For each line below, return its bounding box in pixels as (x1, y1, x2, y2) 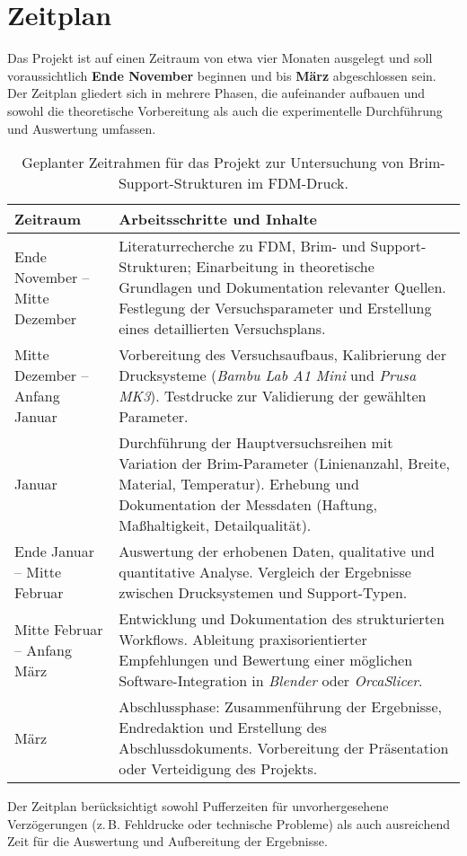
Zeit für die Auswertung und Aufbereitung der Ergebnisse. (7, 832, 328, 851)
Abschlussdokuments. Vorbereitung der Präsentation (119, 737, 449, 759)
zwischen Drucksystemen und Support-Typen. (119, 582, 408, 604)
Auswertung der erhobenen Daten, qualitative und (119, 541, 435, 562)
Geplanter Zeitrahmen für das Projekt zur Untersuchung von (22, 152, 404, 173)
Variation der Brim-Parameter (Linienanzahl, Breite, (119, 453, 451, 474)
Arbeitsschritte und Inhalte (119, 208, 318, 230)
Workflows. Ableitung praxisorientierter (119, 629, 367, 650)
